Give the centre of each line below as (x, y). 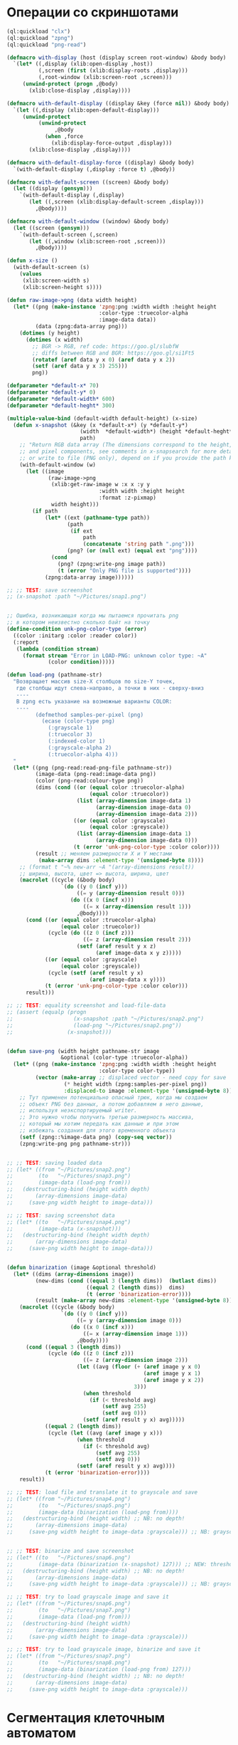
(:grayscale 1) (70, 728)
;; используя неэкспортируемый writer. (79, 1111)
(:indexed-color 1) (77, 741)
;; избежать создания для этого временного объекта (97, 1131)
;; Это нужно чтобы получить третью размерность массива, (107, 1117)
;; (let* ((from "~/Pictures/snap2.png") (69, 1169)
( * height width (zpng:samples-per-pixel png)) (135, 1084)
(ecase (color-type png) (78, 721)
